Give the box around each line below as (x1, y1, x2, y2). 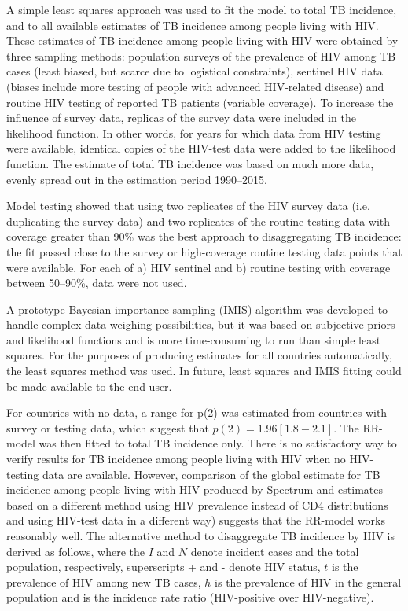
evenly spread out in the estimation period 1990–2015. (6, 171, 267, 187)
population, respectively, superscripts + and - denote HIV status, (6, 558, 321, 575)
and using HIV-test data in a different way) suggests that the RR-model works (6, 512, 385, 528)
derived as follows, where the (6, 543, 145, 559)
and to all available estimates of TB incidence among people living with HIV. (6, 17, 379, 33)
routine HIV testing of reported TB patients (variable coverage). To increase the (6, 94, 394, 110)
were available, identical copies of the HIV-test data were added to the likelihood (6, 140, 396, 156)
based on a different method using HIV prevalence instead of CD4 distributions (6, 496, 388, 513)
